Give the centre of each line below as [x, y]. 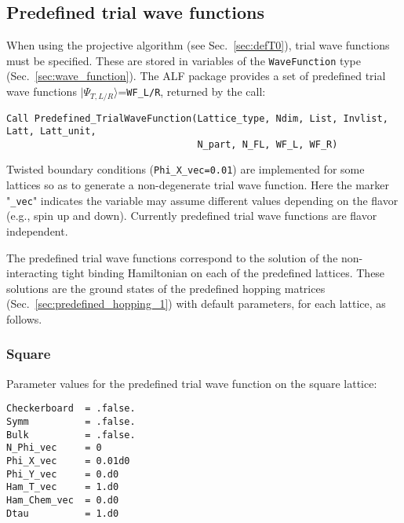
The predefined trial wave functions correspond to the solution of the [172, 257]
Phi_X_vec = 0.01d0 [68, 461]
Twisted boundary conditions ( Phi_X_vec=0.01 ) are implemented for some [186, 169]
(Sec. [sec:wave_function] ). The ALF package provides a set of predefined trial [196, 76]
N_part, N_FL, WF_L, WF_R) [268, 144]
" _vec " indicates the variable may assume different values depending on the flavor [202, 200]
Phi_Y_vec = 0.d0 [63, 474]
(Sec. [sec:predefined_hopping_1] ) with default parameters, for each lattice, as [196, 304]
